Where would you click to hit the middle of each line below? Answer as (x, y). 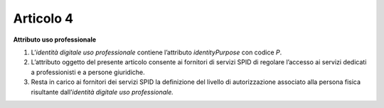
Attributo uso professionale (55, 40)
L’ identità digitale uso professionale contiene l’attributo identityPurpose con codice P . (156, 52)
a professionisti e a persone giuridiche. (88, 72)
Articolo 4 (43, 18)
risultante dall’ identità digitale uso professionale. (102, 92)
